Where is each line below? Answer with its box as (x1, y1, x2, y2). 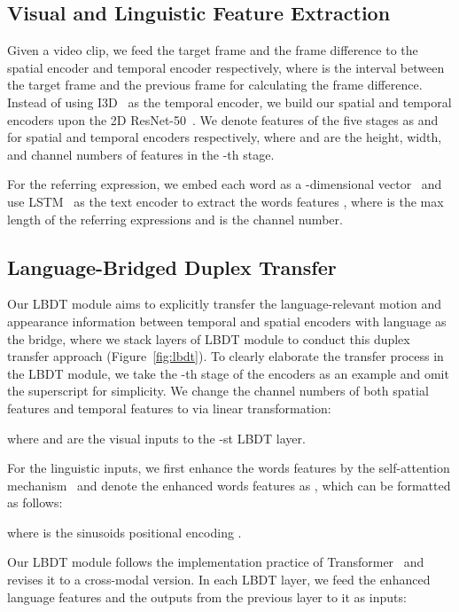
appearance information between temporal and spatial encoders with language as (7, 311, 447, 330)
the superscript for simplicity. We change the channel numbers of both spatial (7, 381, 429, 400)
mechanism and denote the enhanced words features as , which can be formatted (7, 475, 451, 494)
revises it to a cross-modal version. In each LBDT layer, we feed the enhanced (7, 570, 431, 589)
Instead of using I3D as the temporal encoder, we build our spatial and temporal (7, 92, 452, 111)
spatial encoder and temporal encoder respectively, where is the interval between (7, 58, 445, 76)
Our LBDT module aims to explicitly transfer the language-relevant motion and (7, 294, 442, 313)
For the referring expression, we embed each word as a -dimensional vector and (7, 175, 442, 193)
